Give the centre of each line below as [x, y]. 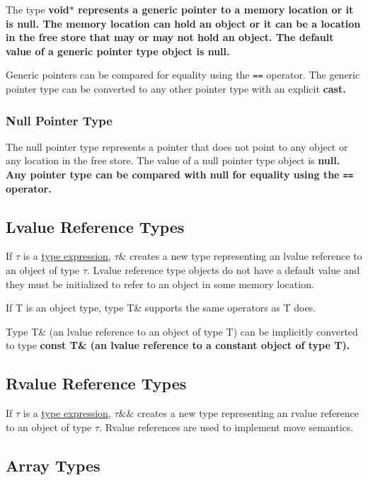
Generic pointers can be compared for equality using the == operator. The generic [183, 75]
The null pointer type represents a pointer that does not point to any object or [177, 146]
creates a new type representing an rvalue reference [248, 413]
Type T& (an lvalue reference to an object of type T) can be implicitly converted [182, 331]
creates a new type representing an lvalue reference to [246, 256]
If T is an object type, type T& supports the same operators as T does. [161, 308]
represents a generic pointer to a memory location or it [216, 9]
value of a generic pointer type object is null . [118, 51]
